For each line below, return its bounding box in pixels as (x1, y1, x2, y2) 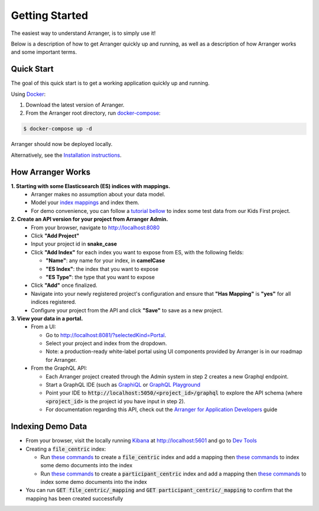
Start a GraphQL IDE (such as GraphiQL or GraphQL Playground (45, 381, 201, 389)
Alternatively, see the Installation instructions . (11, 151, 122, 159)
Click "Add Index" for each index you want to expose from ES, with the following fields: (31, 248, 244, 256)
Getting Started (11, 9, 89, 22)
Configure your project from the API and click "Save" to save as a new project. (31, 306, 223, 313)
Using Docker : (11, 90, 46, 98)
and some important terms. (11, 48, 77, 56)
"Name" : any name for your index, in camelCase (45, 257, 165, 264)
